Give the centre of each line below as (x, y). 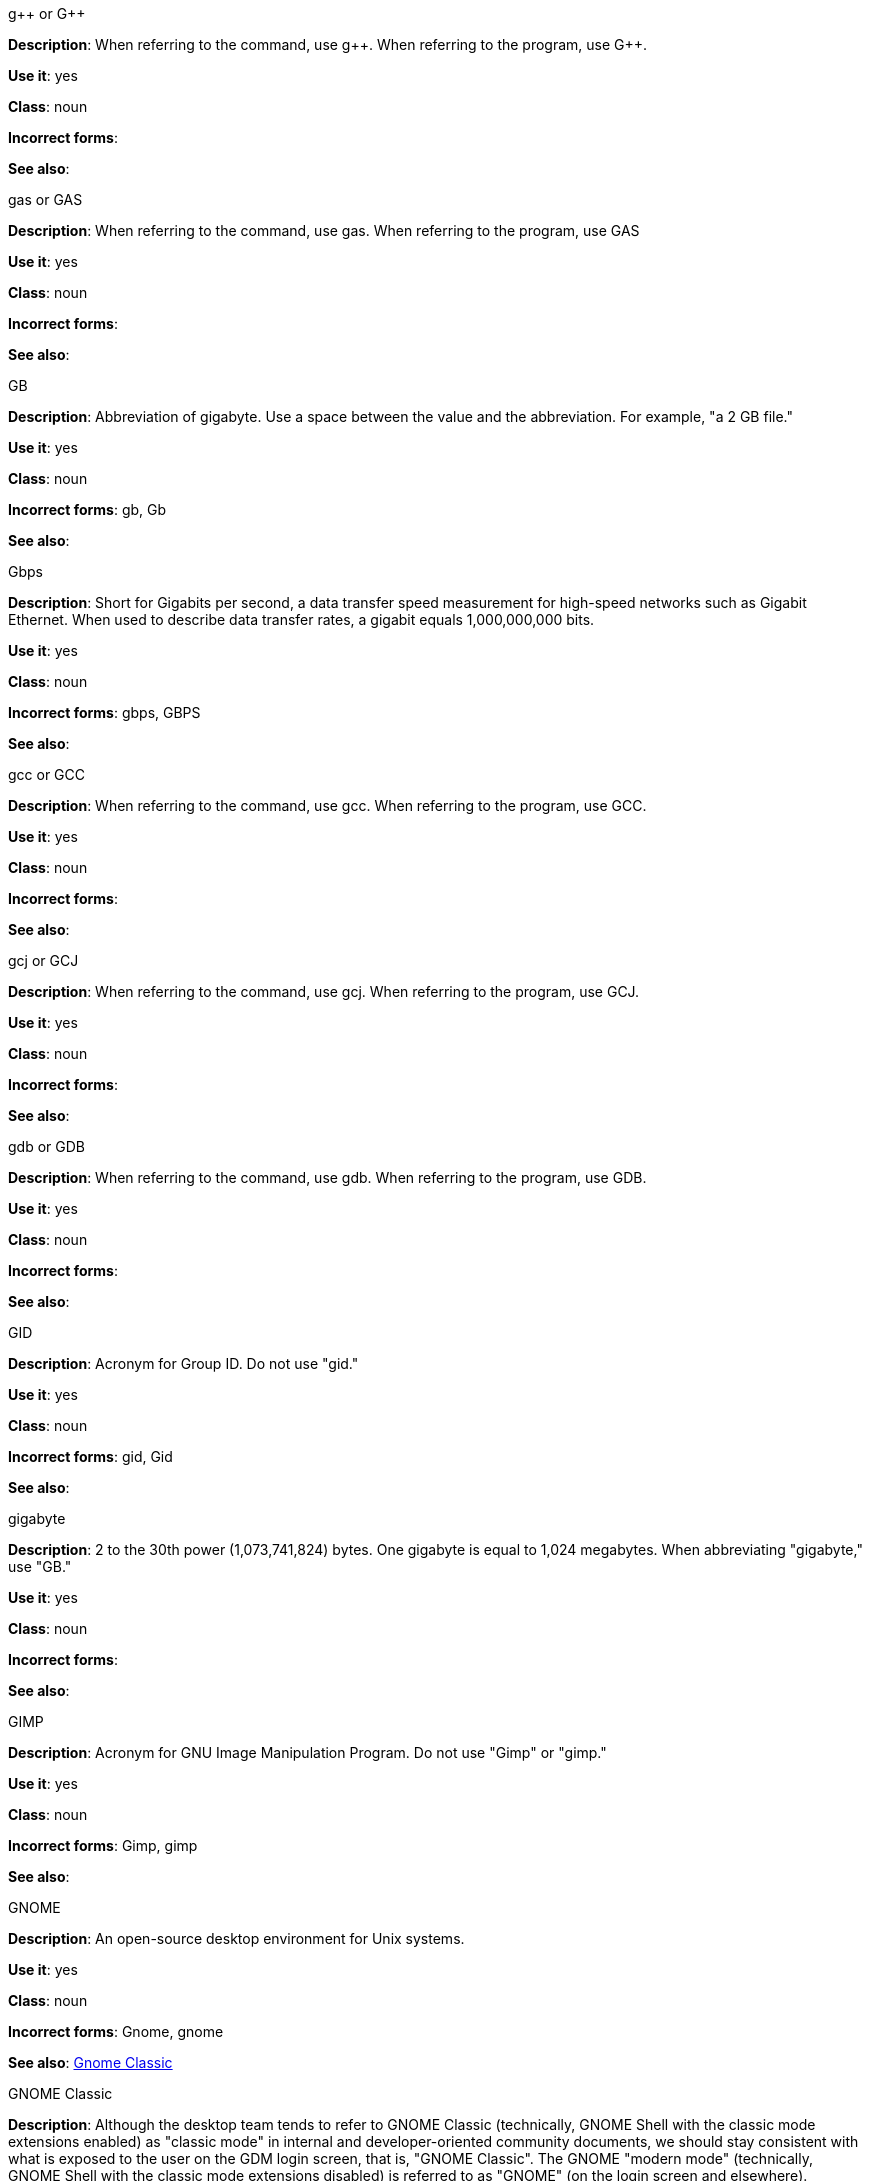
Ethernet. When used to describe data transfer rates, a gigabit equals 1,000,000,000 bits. (301, 619)
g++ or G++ (47, 13)
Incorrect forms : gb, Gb (87, 509)
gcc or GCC (47, 774)
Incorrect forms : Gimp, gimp (103, 1845)
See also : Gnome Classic (90, 2062)
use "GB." (40, 1566)
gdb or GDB (46, 1146)
